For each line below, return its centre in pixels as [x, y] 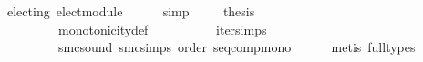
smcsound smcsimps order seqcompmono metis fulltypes [237, 47]
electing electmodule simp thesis [131, 11]
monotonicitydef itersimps [162, 29]
